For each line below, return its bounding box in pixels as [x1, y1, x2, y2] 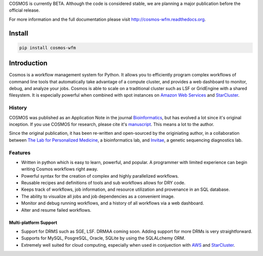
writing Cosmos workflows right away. [21, 166, 98, 172]
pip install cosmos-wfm [19, 45, 76, 51]
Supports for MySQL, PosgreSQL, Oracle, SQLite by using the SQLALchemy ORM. [21, 235, 186, 241]
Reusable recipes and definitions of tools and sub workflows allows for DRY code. [21, 180, 186, 186]
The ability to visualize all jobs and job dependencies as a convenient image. [21, 193, 175, 199]
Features [9, 149, 31, 156]
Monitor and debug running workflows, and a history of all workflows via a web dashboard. [21, 200, 204, 206]
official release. [9, 7, 40, 13]
